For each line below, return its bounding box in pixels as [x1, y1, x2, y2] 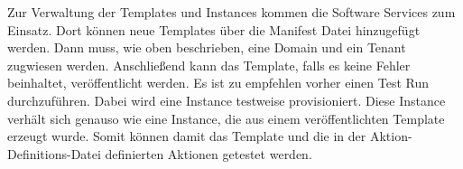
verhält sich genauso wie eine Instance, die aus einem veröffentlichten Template [7, 108, 445, 127]
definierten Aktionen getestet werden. [105, 144, 312, 163]
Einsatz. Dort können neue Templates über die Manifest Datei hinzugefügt [7, 20, 421, 39]
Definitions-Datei [7, 144, 101, 163]
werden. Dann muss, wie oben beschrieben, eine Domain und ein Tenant [7, 38, 406, 57]
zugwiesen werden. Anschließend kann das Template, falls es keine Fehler [7, 55, 411, 74]
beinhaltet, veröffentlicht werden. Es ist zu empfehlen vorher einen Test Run [7, 73, 430, 92]
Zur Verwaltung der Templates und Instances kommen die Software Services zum [7, 3, 456, 21]
